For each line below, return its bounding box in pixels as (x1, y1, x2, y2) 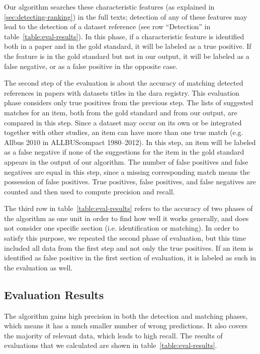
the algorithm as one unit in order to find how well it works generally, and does (4, 213, 249, 223)
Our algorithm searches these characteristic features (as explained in (4, 2, 215, 12)
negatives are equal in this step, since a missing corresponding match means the (4, 166, 250, 177)
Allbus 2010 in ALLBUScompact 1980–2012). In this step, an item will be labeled (4, 136, 256, 147)
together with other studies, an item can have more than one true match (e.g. (4, 127, 243, 137)
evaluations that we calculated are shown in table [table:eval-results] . (4, 340, 217, 350)
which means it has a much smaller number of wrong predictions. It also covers (4, 320, 247, 331)
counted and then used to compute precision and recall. (4, 186, 175, 196)
